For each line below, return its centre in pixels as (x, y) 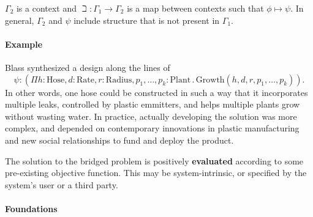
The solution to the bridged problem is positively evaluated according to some (154, 160)
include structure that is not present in (147, 20)
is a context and (47, 8)
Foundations (31, 208)
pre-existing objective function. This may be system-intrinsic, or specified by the (156, 173)
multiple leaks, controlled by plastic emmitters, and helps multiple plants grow (153, 104)
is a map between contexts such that (195, 8)
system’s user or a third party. (62, 184)
